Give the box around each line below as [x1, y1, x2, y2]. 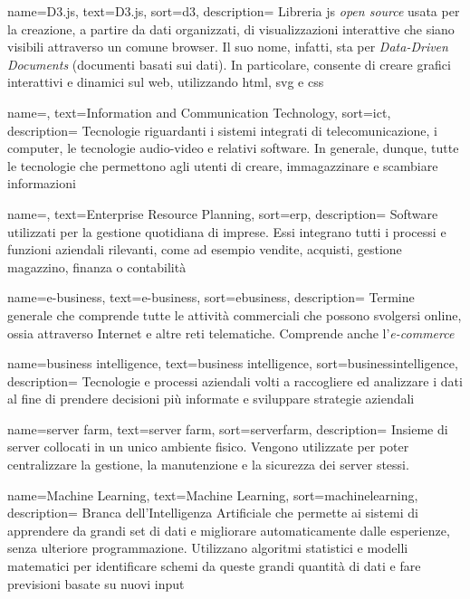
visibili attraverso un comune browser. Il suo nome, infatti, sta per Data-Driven [7, 37, 448, 56]
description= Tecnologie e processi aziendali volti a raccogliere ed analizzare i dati [7, 371, 463, 390]
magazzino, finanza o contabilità [7, 257, 187, 276]
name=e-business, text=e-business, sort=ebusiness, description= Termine [7, 288, 415, 307]
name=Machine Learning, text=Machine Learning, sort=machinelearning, [7, 485, 418, 504]
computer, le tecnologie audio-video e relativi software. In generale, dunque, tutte [7, 138, 459, 157]
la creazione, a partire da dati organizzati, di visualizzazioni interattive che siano [7, 19, 455, 38]
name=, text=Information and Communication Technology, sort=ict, [7, 102, 391, 121]
